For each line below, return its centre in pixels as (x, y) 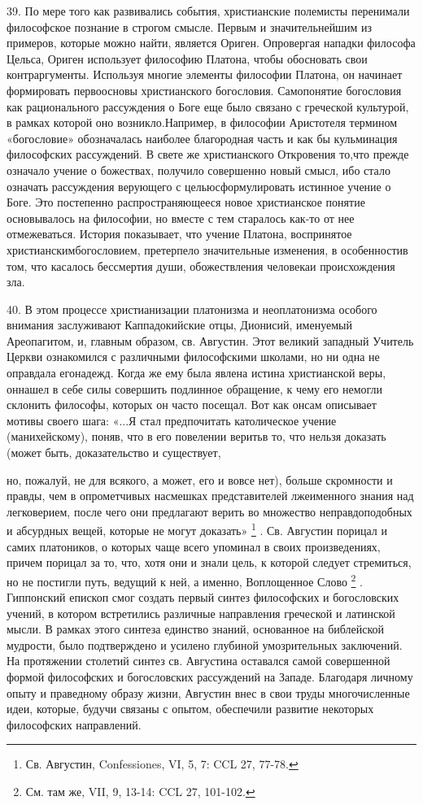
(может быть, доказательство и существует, (114, 453)
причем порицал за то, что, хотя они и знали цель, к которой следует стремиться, (209, 562)
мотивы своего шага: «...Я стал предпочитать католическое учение (172, 420)
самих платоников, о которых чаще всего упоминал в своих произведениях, (194, 546)
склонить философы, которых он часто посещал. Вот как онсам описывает (192, 405)
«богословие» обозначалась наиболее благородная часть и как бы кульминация (202, 138)
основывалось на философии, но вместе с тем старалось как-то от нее (181, 218)
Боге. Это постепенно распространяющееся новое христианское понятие (186, 202)
